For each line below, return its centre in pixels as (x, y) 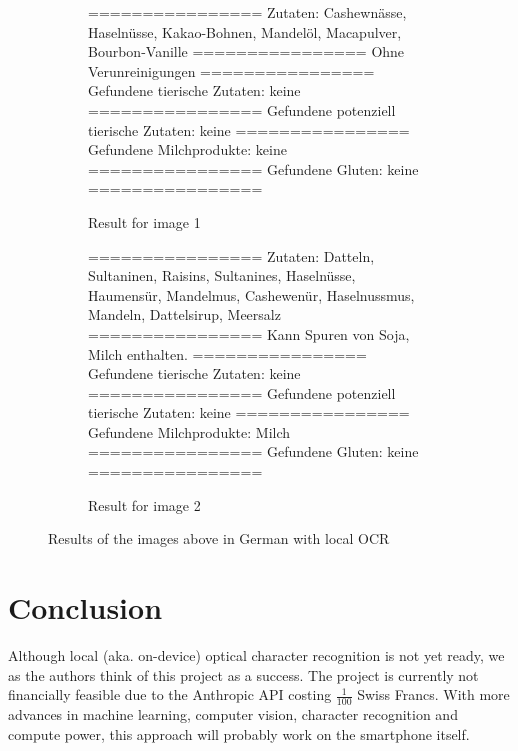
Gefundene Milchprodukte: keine (187, 149)
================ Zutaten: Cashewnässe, (247, 12)
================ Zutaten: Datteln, (231, 255)
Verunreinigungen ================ (231, 70)
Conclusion (85, 607)
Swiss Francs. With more (433, 694)
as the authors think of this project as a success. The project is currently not (243, 674)
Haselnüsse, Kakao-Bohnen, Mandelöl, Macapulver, (245, 31)
